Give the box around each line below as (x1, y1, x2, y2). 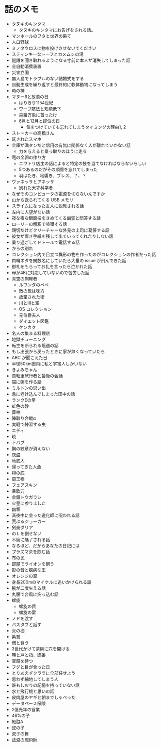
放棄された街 (18, 294, 45, 299)
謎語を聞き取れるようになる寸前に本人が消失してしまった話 (11, 57, 130, 63)
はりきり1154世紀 (18, 100, 54, 105)
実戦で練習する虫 (11, 421, 46, 427)
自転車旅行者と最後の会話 (11, 373, 63, 379)
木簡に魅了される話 (11, 536, 50, 542)
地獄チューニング (11, 336, 46, 342)
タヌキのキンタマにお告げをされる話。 (18, 27, 96, 33)
